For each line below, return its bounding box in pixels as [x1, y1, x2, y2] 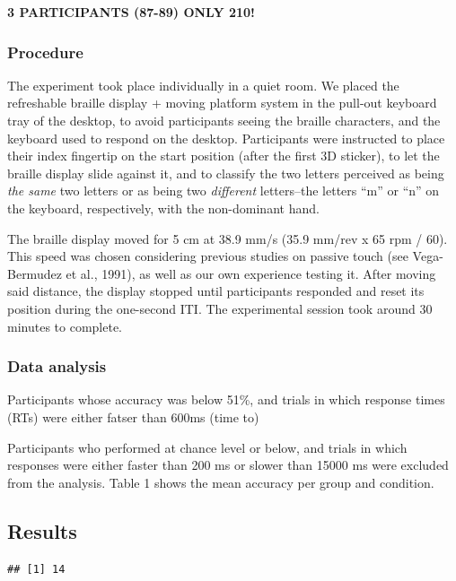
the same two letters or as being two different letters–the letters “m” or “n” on [7, 181, 440, 200]
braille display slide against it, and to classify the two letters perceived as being [7, 163, 444, 182]
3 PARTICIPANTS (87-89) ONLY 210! [7, 3, 256, 21]
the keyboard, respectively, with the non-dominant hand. [7, 198, 320, 217]
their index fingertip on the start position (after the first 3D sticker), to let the [7, 146, 440, 165]
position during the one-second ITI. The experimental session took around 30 [7, 299, 433, 317]
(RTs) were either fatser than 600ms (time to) [7, 407, 259, 426]
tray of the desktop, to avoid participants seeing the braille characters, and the [7, 111, 441, 129]
